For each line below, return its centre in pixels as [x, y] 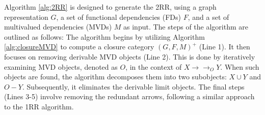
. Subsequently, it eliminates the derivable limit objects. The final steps [133, 86]
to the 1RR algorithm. [39, 106]
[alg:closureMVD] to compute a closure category [79, 47]
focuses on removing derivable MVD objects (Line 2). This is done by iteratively [130, 56]
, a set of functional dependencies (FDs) [119, 17]
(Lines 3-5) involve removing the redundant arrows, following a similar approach [129, 96]
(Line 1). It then [224, 47]
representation [26, 17]
